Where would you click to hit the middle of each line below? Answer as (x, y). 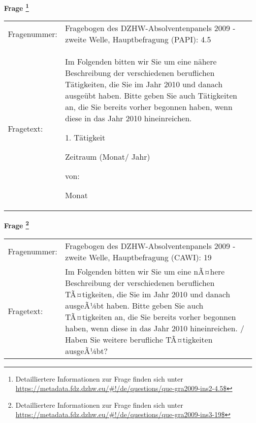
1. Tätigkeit (85, 138)
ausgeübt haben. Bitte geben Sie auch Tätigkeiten (151, 96)
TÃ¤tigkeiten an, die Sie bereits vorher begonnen (151, 317)
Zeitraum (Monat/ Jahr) (108, 157)
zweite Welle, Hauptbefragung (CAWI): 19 (138, 257)
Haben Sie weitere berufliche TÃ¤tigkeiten (139, 339)
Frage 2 (16, 225)
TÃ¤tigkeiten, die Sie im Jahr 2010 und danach (148, 294)
